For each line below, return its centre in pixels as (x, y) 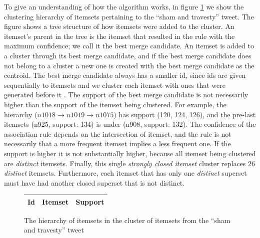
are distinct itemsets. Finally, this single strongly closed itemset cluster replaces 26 (130, 163)
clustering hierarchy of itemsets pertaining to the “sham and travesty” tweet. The (129, 16)
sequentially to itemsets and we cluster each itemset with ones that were (115, 85)
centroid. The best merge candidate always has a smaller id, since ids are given (125, 75)
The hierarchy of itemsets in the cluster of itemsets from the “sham (127, 220)
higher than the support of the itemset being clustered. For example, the (115, 104)
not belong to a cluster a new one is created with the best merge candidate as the (129, 65)
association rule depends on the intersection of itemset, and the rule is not (118, 133)
